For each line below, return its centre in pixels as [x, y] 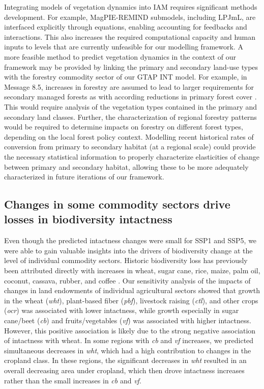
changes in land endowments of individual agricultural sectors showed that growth [132, 290]
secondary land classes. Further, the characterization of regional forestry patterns [130, 116]
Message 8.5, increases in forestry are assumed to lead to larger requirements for [129, 86]
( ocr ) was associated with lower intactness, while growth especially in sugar [122, 310]
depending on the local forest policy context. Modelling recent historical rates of [129, 136]
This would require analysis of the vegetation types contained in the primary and [131, 106]
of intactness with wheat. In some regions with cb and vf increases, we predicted [129, 340]
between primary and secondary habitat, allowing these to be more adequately [126, 166]
